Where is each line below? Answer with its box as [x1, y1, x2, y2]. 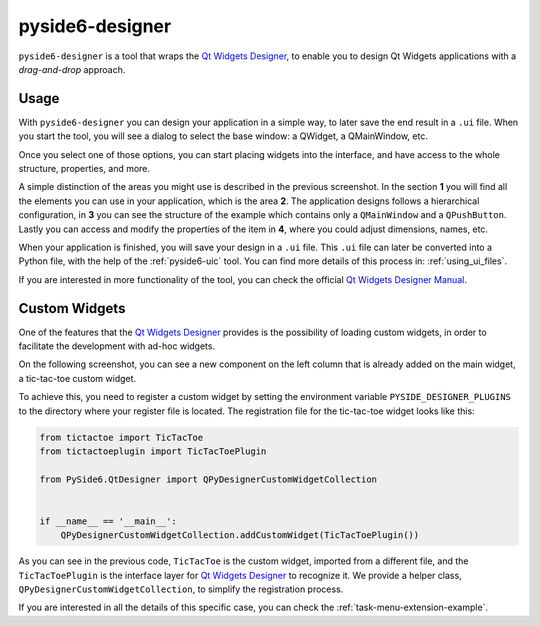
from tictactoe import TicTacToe [39, 431, 204, 443]
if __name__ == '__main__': [39, 515, 177, 527]
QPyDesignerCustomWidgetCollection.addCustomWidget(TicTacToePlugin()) [60, 530, 420, 541]
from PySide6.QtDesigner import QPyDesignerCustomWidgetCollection [39, 473, 378, 485]
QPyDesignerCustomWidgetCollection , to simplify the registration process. [18, 583, 344, 595]
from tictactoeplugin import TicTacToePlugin [39, 445, 267, 457]
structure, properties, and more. [18, 163, 150, 175]
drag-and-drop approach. [18, 63, 126, 75]
